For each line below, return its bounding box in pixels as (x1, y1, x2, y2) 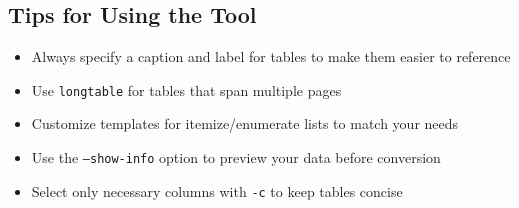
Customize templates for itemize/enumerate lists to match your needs (31, 113, 459, 134)
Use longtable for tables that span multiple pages (31, 79, 342, 100)
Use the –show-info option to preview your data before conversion (31, 147, 441, 168)
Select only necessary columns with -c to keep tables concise (31, 180, 403, 201)
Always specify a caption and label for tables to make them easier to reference (31, 46, 511, 67)
